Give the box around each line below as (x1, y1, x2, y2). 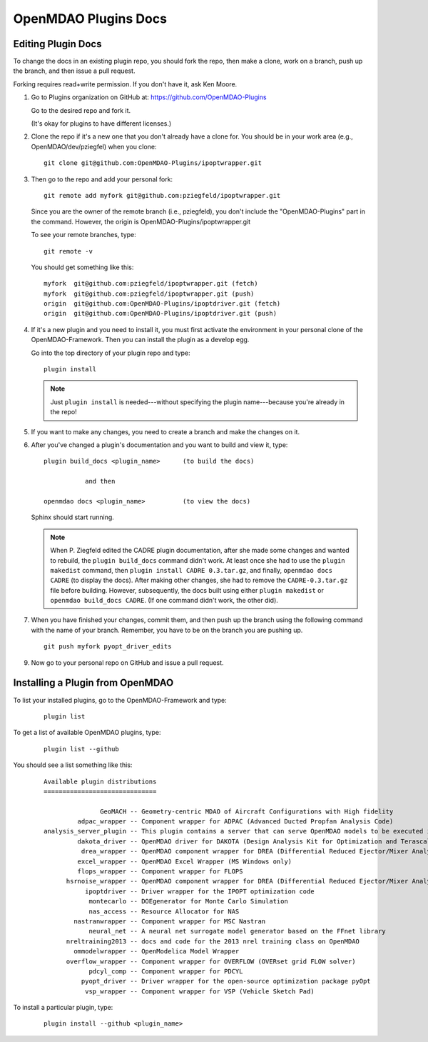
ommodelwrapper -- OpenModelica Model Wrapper (73, 947, 240, 956)
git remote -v (44, 247, 93, 255)
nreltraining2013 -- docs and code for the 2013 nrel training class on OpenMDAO (66, 937, 360, 946)
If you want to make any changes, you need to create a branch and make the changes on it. (31, 427, 300, 436)
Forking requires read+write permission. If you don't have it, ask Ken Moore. (13, 79, 238, 89)
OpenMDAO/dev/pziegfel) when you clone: (31, 142, 157, 151)
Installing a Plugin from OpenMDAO (13, 677, 174, 689)
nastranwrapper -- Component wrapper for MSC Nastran (73, 917, 266, 925)
